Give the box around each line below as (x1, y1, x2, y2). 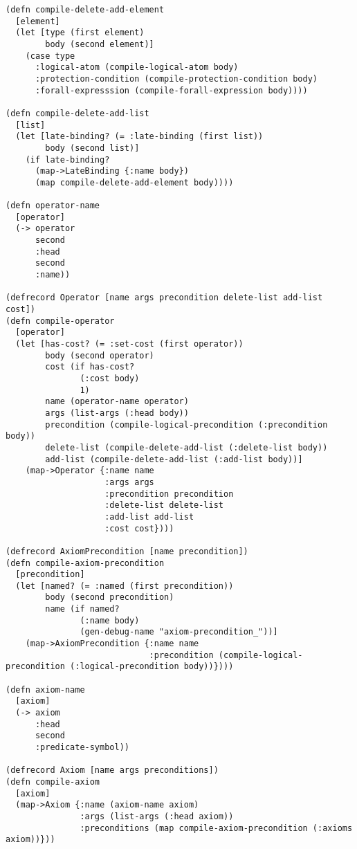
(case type (25, 51, 75, 61)
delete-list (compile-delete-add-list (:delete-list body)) (45, 442, 328, 453)
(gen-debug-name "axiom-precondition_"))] (80, 627, 278, 637)
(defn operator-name (6, 201, 100, 211)
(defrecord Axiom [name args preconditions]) (6, 765, 219, 776)
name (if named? (45, 604, 120, 614)
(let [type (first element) (15, 28, 145, 38)
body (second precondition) (45, 592, 174, 603)
